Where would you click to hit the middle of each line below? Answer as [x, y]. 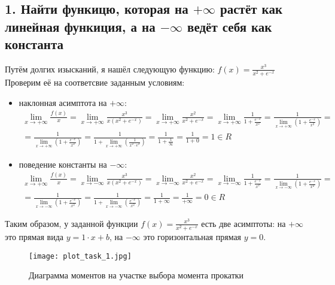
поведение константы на [63, 164]
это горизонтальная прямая [192, 237]
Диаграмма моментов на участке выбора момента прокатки [136, 275]
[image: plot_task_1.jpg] [80, 256]
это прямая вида [34, 237]
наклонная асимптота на [63, 102]
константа [34, 44]
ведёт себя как [230, 26]
